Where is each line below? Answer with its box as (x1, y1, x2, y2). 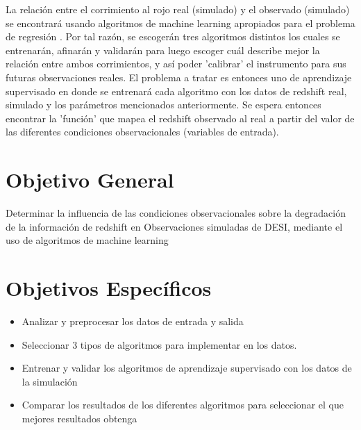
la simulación (22, 374, 78, 388)
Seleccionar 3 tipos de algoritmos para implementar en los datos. (22, 337, 297, 352)
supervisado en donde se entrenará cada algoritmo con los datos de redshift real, (6, 83, 347, 98)
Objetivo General (6, 165, 174, 194)
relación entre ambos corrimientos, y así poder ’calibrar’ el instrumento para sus (6, 56, 346, 71)
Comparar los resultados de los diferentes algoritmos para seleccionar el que (22, 397, 344, 412)
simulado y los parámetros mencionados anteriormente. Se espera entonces (6, 97, 321, 112)
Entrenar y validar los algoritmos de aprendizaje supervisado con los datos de (22, 361, 352, 375)
